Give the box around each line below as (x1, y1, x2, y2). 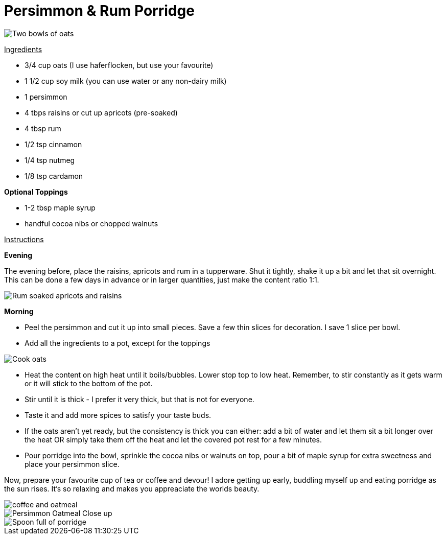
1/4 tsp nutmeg (25, 155, 75, 165)
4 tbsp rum (25, 124, 61, 133)
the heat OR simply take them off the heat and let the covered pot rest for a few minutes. (25, 435, 322, 444)
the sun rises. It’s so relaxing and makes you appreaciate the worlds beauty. (4, 484, 260, 493)
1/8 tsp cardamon (25, 171, 83, 180)
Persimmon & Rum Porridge (4, 2, 195, 19)
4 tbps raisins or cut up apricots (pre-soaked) (25, 108, 178, 117)
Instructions (4, 235, 44, 244)
